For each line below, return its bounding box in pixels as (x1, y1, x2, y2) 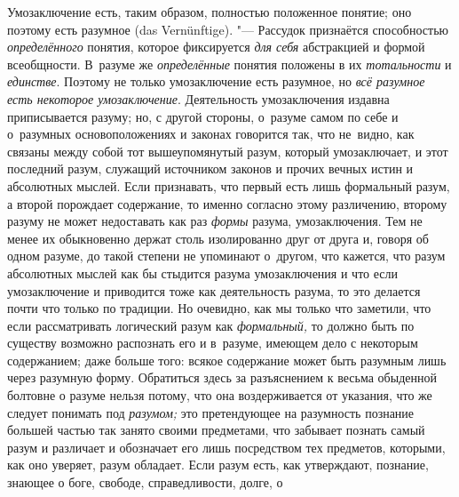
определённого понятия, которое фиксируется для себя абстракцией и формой (7, 37, 425, 56)
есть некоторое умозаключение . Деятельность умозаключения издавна (7, 89, 390, 108)
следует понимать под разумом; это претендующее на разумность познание (7, 403, 415, 421)
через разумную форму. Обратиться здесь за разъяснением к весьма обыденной (7, 368, 437, 387)
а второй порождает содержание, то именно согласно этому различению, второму (7, 194, 447, 212)
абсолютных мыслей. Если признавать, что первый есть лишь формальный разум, (7, 176, 450, 195)
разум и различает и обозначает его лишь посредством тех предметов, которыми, (7, 437, 446, 456)
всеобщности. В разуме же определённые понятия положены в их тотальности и (7, 54, 452, 73)
